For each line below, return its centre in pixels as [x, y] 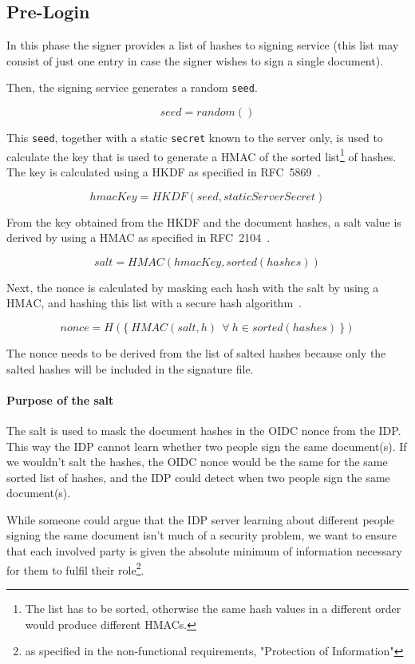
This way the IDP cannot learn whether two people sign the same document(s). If [207, 446]
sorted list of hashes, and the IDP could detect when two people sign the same [198, 477]
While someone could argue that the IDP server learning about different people [200, 519]
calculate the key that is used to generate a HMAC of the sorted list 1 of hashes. [202, 155]
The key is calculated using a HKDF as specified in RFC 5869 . [164, 171]
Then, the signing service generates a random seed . [132, 87]
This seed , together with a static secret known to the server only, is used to [195, 138]
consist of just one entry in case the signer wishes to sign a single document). [195, 60]
